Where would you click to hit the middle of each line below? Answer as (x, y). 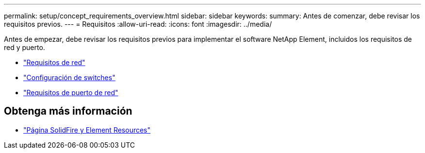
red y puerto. (25, 47)
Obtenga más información (68, 111)
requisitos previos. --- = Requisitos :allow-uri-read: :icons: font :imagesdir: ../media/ (138, 24)
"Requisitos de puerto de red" (71, 93)
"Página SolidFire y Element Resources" (87, 130)
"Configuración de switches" (69, 77)
